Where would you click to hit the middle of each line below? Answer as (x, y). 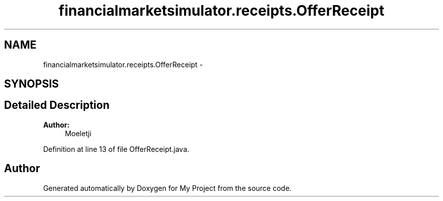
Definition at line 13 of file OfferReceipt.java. (116, 149)
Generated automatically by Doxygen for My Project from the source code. (167, 188)
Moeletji (78, 133)
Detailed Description (57, 105)
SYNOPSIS (32, 84)
